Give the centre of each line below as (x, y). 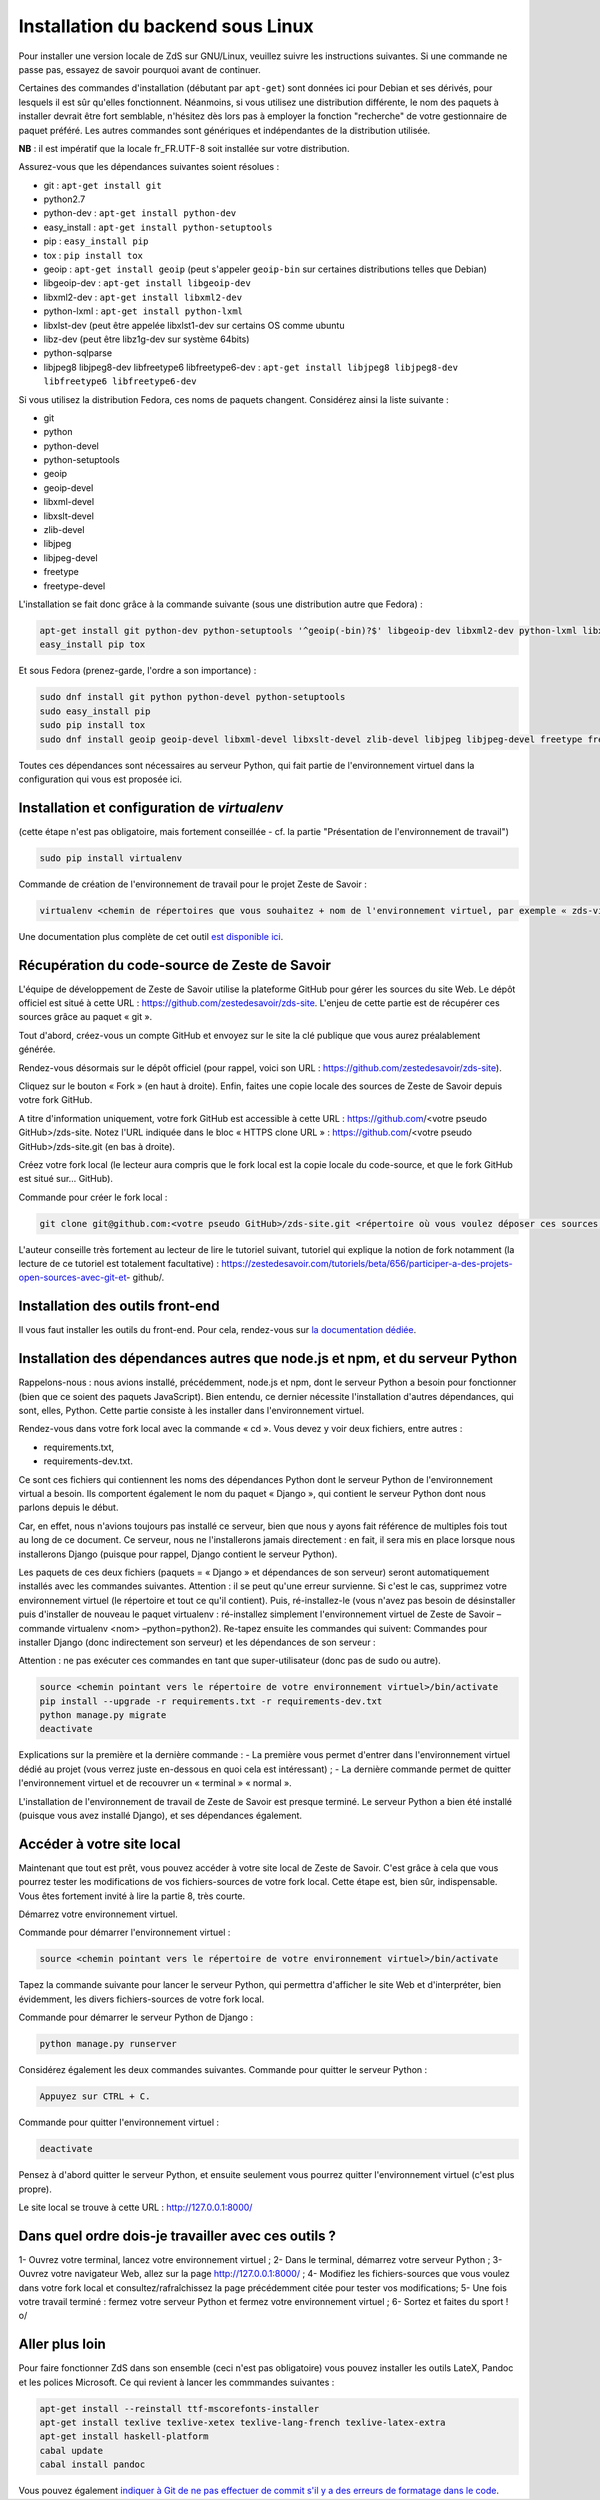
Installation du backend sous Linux (166, 26)
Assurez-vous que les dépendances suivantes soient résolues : (149, 167)
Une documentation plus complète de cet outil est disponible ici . (151, 936)
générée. (37, 1049)
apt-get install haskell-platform (124, 2436)
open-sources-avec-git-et (72, 1277)
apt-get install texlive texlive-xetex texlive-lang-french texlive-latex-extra (242, 2423)
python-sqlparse (78, 353)
